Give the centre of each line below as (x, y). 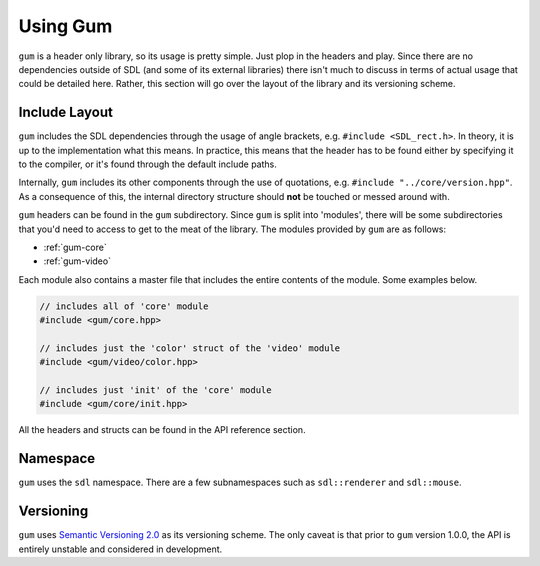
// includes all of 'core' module (124, 306)
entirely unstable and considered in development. (120, 549)
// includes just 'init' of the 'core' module (155, 390)
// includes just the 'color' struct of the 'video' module (190, 348)
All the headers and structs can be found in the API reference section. (162, 430)
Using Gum (65, 26)
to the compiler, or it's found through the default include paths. (147, 164)
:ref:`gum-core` (75, 247)
